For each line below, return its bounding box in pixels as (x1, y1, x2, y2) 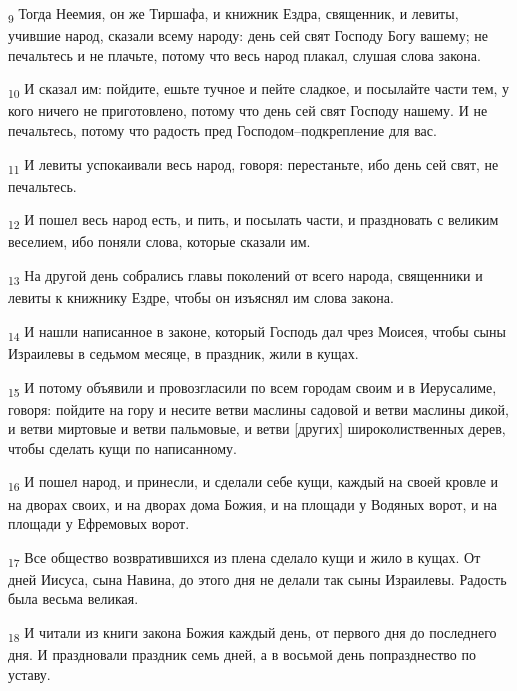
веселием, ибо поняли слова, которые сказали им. (8, 231, 311, 252)
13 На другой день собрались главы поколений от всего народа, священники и (8, 265, 483, 288)
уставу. (8, 663, 51, 684)
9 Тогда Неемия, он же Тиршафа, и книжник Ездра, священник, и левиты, (8, 3, 459, 26)
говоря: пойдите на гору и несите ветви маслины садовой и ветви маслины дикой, (8, 398, 509, 419)
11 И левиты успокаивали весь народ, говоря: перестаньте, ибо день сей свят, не (8, 153, 499, 177)
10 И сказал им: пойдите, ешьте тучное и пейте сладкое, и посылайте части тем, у (8, 78, 510, 102)
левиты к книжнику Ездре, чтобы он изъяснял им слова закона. (8, 287, 394, 308)
